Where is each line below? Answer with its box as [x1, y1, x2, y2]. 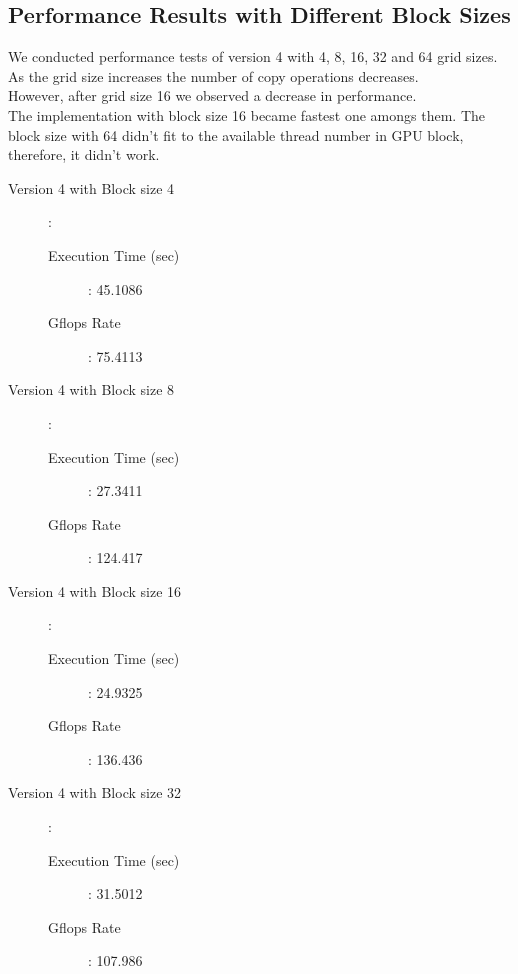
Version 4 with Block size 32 [8, 782, 182, 803]
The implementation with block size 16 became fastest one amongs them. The [8, 104, 486, 125]
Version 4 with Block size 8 [8, 379, 175, 400]
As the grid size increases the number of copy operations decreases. [8, 65, 419, 86]
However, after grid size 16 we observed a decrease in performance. [8, 85, 417, 106]
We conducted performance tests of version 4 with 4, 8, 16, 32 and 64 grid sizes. [8, 46, 498, 67]
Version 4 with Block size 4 [8, 177, 175, 198]
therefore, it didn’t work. [8, 144, 160, 165]
